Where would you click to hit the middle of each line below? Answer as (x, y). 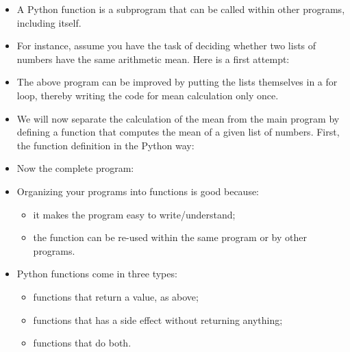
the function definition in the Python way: (105, 145)
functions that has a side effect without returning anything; (158, 319)
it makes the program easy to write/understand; (134, 214)
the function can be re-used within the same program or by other (170, 237)
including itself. (49, 22)
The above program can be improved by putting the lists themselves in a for (177, 82)
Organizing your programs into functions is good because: (138, 191)
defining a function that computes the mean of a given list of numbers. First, (178, 132)
